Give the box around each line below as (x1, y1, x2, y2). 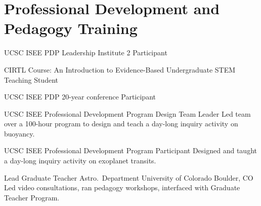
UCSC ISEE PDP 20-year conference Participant (4, 91, 156, 102)
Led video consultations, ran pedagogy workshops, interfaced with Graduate (4, 182, 240, 193)
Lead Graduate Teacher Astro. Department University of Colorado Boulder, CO (4, 172, 253, 183)
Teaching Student (4, 74, 58, 85)
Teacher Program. (4, 192, 60, 202)
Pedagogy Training (4, 18, 138, 39)
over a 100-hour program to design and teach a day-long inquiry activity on (4, 118, 238, 129)
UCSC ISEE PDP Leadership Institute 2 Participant (4, 47, 167, 58)
